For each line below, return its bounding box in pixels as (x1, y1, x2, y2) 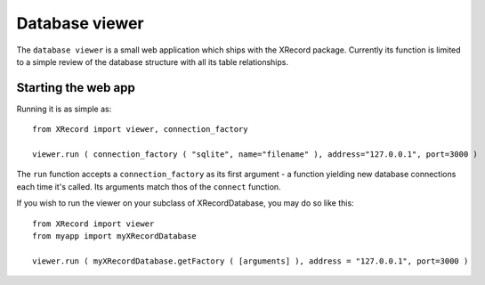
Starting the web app (16, 80, 135, 95)
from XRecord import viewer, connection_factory (32, 125, 248, 134)
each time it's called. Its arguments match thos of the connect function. (16, 181, 281, 191)
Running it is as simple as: (16, 103, 112, 114)
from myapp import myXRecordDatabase (32, 231, 198, 240)
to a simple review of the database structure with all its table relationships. (16, 56, 289, 67)
